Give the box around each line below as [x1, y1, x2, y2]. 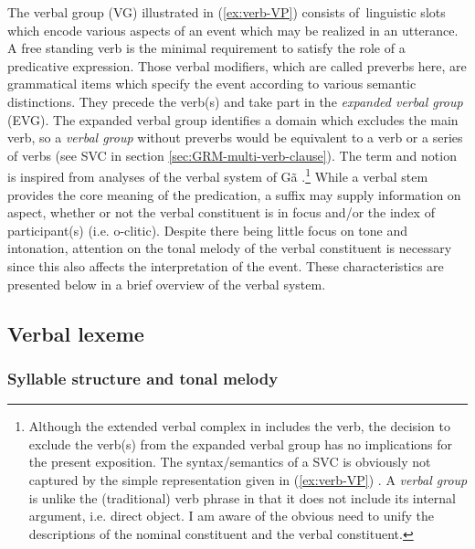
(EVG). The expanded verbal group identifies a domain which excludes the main [7, 110, 459, 129]
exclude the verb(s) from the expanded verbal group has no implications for [28, 434, 453, 453]
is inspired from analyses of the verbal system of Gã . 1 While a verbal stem [7, 164, 428, 185]
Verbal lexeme [7, 319, 144, 347]
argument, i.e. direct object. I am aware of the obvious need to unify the [28, 506, 434, 525]
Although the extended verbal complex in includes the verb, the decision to [28, 417, 450, 436]
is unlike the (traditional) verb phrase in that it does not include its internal [28, 488, 456, 507]
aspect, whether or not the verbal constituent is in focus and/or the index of [7, 203, 435, 222]
